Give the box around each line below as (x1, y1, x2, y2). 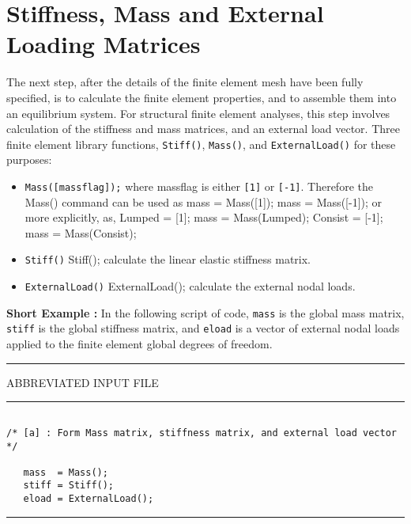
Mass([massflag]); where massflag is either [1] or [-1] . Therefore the (25, 177, 373, 194)
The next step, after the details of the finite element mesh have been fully (6, 74, 364, 90)
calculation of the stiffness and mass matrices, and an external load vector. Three (6, 120, 400, 137)
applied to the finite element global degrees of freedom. (6, 336, 273, 351)
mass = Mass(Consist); (25, 224, 137, 241)
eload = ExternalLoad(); (23, 493, 154, 505)
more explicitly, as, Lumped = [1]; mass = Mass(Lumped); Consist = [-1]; (25, 209, 383, 226)
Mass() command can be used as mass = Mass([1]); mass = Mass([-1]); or (25, 193, 383, 210)
